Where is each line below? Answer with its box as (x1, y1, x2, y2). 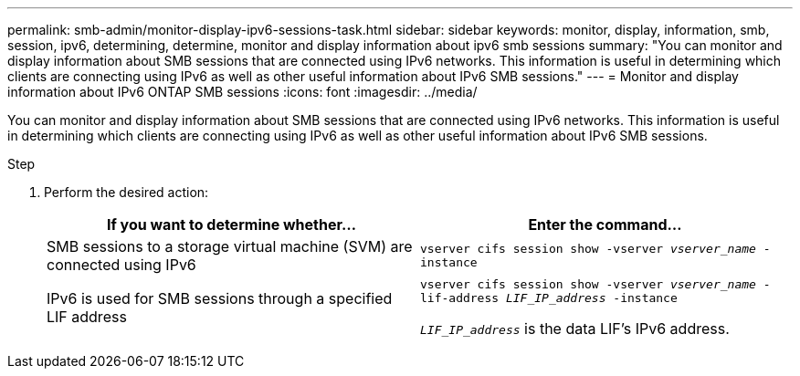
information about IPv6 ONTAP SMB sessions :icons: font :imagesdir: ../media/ (7, 84, 478, 99)
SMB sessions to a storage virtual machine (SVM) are (47, 237, 413, 256)
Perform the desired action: (44, 184, 209, 200)
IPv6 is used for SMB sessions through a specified (47, 289, 393, 308)
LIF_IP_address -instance (505, 291, 678, 305)
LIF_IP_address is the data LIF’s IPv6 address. (420, 319, 730, 338)
